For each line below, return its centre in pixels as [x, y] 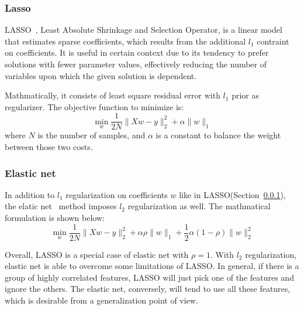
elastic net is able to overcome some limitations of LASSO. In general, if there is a [152, 266]
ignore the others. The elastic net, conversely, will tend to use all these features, [148, 289]
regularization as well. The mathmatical [199, 206]
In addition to [30, 194]
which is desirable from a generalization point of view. [101, 300]
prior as [245, 95]
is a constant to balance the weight [218, 135]
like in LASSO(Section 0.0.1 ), [232, 194]
